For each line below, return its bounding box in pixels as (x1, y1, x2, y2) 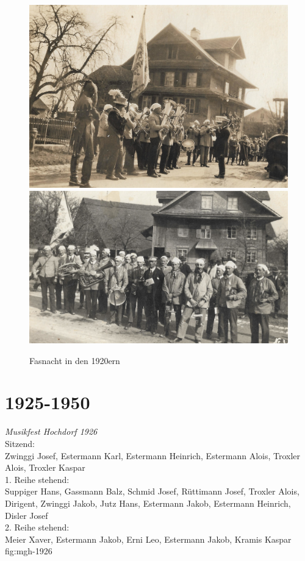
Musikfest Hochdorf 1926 (5, 425, 98, 438)
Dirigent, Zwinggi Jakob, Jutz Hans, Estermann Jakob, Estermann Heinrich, (5, 496, 291, 509)
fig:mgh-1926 (5, 545, 52, 557)
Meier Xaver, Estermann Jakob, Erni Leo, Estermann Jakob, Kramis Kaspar (5, 532, 292, 545)
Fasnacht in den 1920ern (29, 354, 120, 366)
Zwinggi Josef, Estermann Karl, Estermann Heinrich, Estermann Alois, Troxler (5, 449, 301, 462)
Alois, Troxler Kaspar (5, 461, 85, 474)
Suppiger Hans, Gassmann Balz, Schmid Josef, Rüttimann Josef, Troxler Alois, (5, 485, 300, 498)
